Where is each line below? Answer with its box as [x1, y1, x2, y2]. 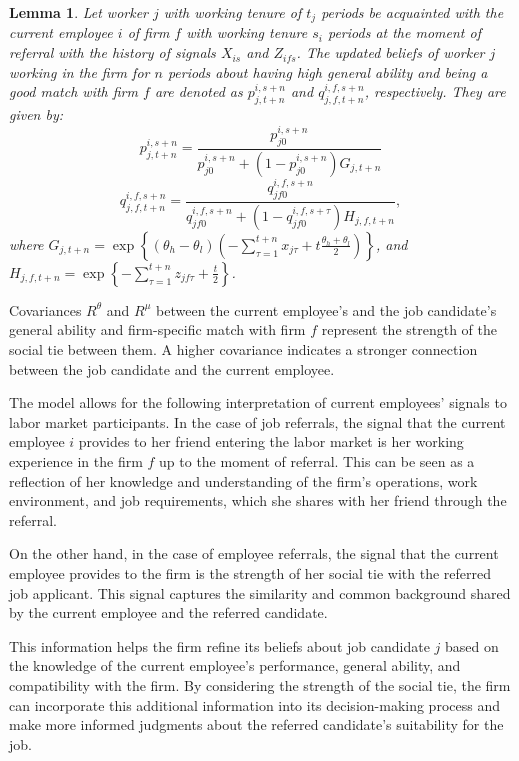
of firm [127, 22, 170, 43]
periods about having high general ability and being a [167, 61, 488, 82]
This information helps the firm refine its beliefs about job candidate [9, 635, 430, 656]
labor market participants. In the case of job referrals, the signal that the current [9, 411, 506, 432]
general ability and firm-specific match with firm [9, 319, 306, 340]
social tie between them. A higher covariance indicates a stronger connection [9, 339, 478, 360]
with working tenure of [163, 2, 302, 22]
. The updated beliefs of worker [296, 42, 485, 63]
